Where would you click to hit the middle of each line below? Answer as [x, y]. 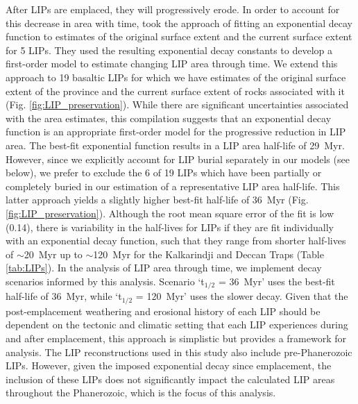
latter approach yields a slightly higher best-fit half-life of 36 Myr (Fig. [157, 200]
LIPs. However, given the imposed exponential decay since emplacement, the [169, 365]
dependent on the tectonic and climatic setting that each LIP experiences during [177, 325]
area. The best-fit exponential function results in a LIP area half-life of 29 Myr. [175, 145]
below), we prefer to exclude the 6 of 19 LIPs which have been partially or [164, 172]
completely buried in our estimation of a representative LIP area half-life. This [173, 186]
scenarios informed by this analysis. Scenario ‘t [105, 281]
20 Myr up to [53, 254]
